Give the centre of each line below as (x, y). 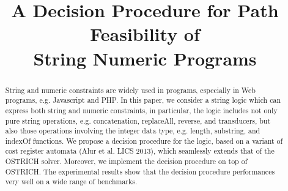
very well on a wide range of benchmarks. (71, 182)
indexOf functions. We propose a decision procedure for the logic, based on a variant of (144, 140)
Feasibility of (145, 34)
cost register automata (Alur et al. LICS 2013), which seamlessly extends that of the (140, 151)
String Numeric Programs (145, 58)
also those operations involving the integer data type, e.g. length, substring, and (133, 131)
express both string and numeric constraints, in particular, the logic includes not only (141, 110)
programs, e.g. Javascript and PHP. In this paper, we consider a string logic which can (143, 100)
